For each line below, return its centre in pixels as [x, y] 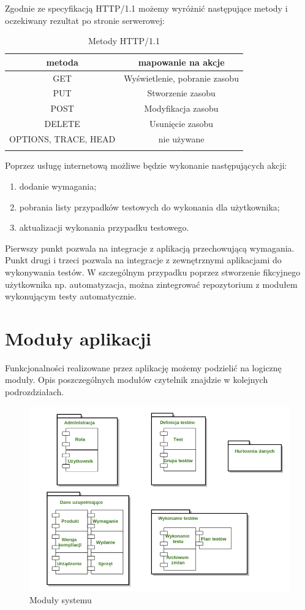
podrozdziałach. [35, 392]
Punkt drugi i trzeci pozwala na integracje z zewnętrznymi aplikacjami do [143, 260]
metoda [62, 62]
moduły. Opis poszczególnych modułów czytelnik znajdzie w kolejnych [137, 380]
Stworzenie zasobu [181, 93]
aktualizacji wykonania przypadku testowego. [104, 227]
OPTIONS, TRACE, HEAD [62, 139]
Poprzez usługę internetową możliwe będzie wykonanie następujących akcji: [146, 165]
